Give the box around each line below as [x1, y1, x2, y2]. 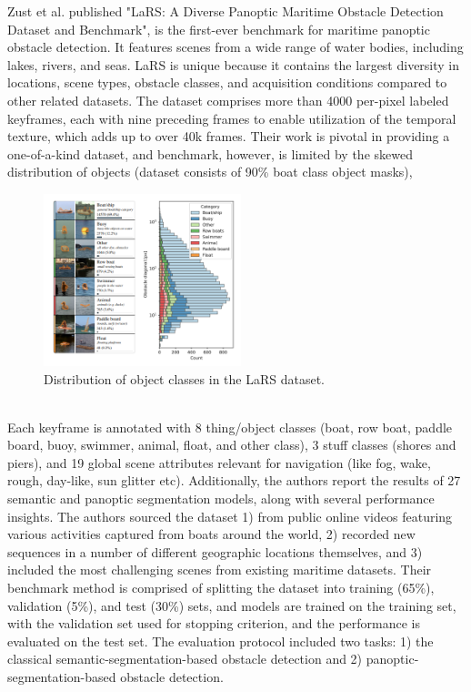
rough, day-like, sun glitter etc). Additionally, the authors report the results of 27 [7, 471, 461, 490]
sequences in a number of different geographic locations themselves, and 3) [7, 542, 423, 561]
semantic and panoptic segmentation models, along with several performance [7, 489, 435, 508]
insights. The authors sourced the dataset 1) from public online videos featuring [7, 506, 453, 525]
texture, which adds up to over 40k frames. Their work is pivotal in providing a [7, 127, 450, 146]
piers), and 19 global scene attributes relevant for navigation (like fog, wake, [7, 453, 431, 472]
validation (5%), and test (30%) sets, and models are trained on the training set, [7, 595, 456, 615]
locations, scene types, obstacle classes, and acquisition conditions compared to [7, 73, 447, 92]
